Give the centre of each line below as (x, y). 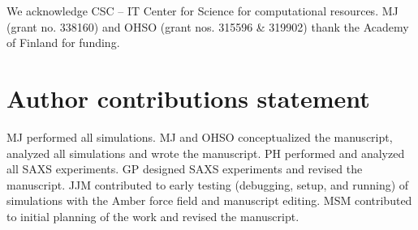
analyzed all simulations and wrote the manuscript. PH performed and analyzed (206, 153)
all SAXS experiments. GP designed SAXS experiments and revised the (185, 169)
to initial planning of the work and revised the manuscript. (153, 216)
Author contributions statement (188, 98)
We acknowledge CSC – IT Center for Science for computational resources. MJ (203, 11)
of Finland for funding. (63, 43)
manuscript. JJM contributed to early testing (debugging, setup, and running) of (208, 184)
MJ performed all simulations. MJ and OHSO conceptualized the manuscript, (200, 136)
